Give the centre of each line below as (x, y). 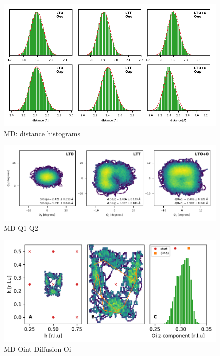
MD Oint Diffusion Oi (38, 349)
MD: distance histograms (42, 133)
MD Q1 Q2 (21, 228)
